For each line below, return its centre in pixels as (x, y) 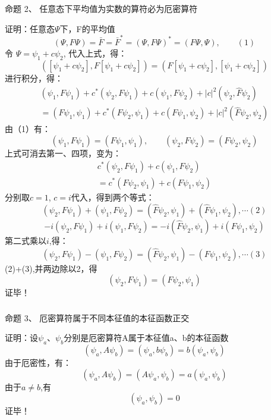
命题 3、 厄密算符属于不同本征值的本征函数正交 (97, 317)
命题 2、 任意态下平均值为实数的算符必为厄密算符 (101, 8)
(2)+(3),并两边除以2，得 (51, 268)
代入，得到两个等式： (113, 197)
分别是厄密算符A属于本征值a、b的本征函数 (146, 338)
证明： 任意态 (30, 28)
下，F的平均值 (87, 28)
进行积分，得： (34, 78)
